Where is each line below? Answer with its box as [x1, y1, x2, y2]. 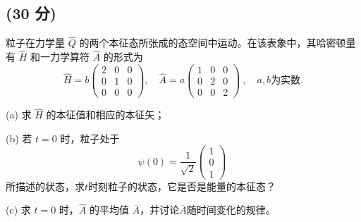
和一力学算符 [30, 49, 90, 64]
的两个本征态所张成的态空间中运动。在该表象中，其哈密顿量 [79, 35, 356, 50]
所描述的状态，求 [6, 178, 85, 193]
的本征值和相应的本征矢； [46, 107, 165, 122]
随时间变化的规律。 [186, 202, 276, 217]
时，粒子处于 [60, 130, 120, 145]
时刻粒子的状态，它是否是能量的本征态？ [88, 178, 276, 193]
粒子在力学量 [6, 35, 65, 50]
